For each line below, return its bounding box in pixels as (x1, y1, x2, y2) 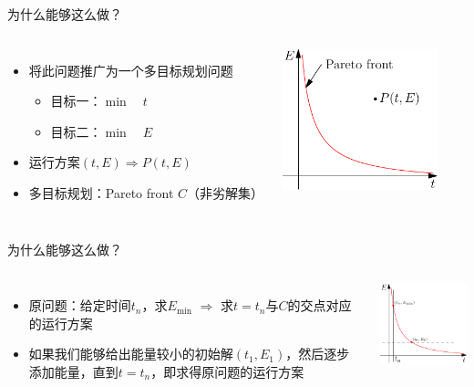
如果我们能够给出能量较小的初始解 (28, 344, 233, 363)
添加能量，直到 (28, 361, 118, 381)
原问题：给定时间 (28, 296, 131, 315)
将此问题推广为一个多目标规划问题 (28, 60, 233, 79)
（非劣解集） (187, 183, 264, 202)
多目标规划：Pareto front (28, 183, 174, 202)
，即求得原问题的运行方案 (150, 361, 304, 381)
